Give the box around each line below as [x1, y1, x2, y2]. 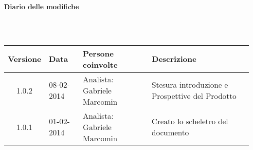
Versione [8, 53, 41, 65]
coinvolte [83, 58, 118, 70]
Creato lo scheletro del [151, 115, 228, 127]
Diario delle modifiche [4, 1, 79, 11]
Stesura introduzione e [151, 79, 228, 91]
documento [151, 127, 189, 138]
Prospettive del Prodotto [151, 90, 236, 102]
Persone [83, 47, 114, 59]
